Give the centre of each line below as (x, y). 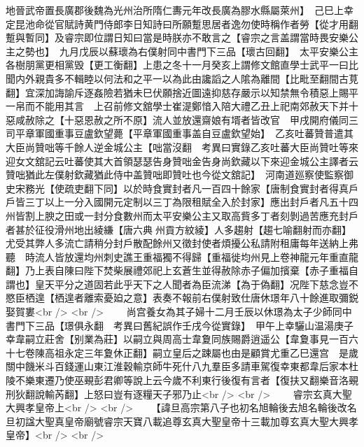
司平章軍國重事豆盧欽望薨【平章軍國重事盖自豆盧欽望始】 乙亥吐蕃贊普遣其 (180, 133)
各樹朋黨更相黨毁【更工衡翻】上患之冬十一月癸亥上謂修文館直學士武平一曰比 (182, 65)
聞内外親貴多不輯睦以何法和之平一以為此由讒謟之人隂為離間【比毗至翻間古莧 (182, 78)
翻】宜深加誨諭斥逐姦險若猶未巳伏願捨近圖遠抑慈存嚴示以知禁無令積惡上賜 (177, 92)
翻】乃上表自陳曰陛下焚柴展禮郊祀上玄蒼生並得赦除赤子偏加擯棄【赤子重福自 (182, 270)
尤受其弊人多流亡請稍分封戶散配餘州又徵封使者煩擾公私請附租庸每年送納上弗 (182, 243)
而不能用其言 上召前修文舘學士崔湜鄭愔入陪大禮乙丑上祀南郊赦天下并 (187, 106)
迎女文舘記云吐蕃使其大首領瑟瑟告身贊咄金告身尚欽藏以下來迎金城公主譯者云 (182, 161)
